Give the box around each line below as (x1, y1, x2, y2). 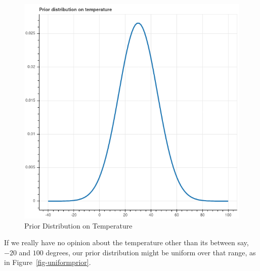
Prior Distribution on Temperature (24, 220, 133, 231)
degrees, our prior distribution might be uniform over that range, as (46, 247, 256, 257)
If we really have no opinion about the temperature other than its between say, (4, 237, 249, 248)
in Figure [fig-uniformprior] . (4, 257, 91, 267)
